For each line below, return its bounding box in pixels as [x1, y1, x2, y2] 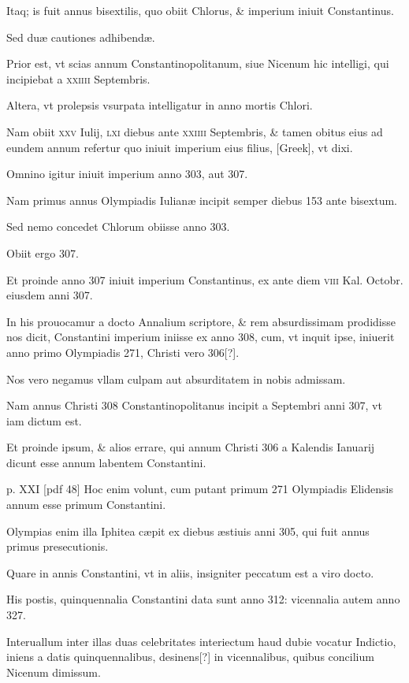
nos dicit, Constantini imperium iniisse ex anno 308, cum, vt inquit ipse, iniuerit [6, 329, 395, 345]
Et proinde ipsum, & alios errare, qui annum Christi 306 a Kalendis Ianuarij [6, 439, 375, 455]
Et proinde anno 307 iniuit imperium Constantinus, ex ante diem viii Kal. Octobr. [6, 271, 403, 288]
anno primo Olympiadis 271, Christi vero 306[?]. [6, 343, 240, 360]
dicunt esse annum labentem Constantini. [6, 454, 206, 470]
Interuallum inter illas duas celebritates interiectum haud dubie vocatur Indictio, [6, 633, 396, 649]
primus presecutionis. [6, 538, 109, 555]
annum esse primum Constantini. [6, 496, 166, 513]
